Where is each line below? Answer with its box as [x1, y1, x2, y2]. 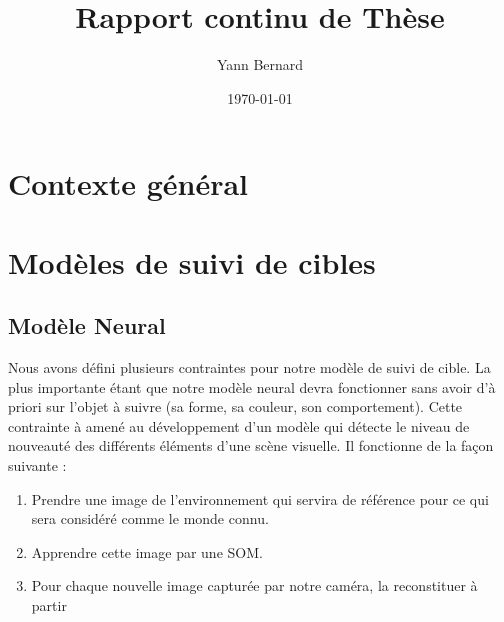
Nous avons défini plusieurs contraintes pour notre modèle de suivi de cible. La [8, 357, 491, 378]
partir [31, 595, 67, 616]
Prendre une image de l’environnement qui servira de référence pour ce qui [31, 488, 489, 509]
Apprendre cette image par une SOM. [31, 541, 263, 562]
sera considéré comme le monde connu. [31, 508, 269, 529]
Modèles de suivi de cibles [8, 241, 376, 282]
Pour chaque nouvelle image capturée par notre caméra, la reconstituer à [31, 575, 478, 596]
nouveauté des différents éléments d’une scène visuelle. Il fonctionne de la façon [8, 435, 494, 456]
